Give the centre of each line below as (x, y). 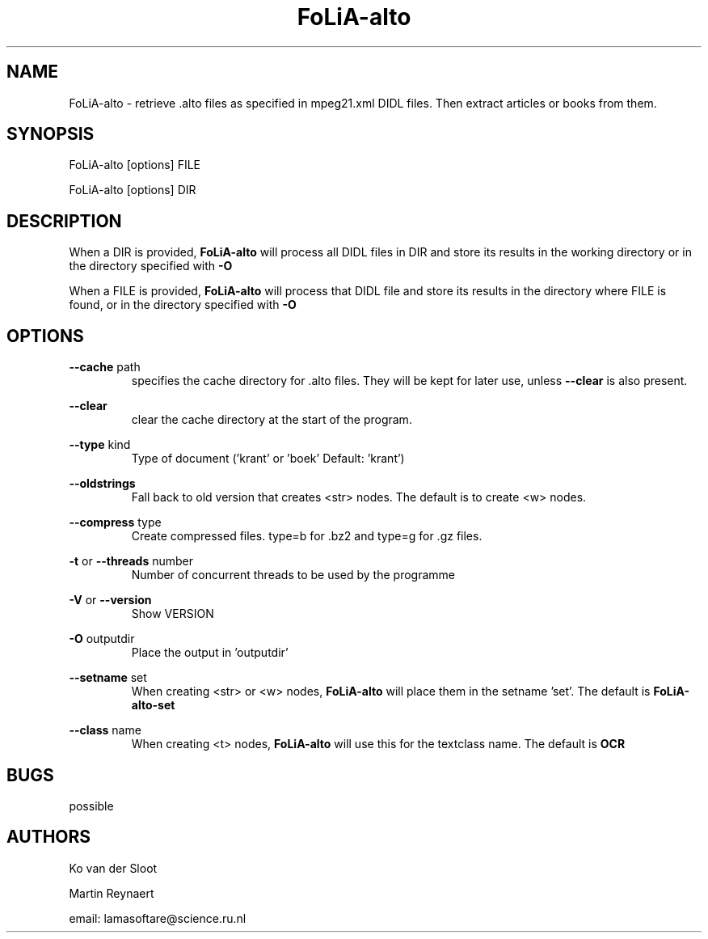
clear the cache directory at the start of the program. (272, 420)
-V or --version (110, 600)
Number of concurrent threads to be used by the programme (293, 575)
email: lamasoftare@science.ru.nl (158, 918)
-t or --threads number (131, 561)
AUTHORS (49, 837)
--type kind (100, 445)
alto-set (153, 705)
